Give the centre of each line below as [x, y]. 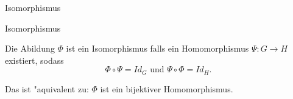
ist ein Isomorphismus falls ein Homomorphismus [157, 48]
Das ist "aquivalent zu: [47, 88]
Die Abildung [30, 48]
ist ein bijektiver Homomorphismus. [167, 88]
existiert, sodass [34, 60]
